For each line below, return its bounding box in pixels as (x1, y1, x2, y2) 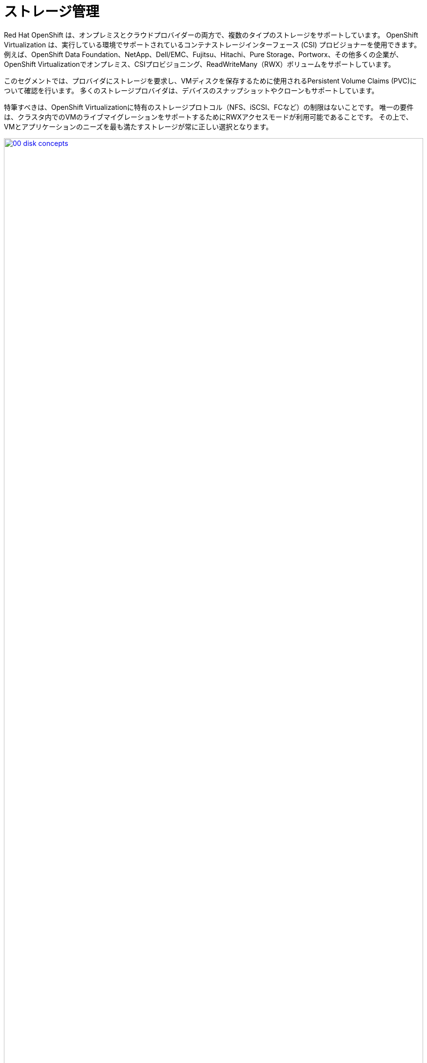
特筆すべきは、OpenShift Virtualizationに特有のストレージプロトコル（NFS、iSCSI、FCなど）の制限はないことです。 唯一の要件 (4, 102, 414, 111)
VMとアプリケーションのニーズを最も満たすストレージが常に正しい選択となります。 (4, 122, 273, 131)
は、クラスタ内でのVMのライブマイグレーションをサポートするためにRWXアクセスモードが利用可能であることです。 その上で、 (4, 112, 413, 121)
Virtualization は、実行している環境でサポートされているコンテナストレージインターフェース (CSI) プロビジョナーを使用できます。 (4, 40, 421, 49)
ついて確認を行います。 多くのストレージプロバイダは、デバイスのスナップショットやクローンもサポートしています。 (4, 86, 379, 95)
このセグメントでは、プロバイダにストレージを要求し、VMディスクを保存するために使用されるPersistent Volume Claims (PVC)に (4, 76, 417, 85)
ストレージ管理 (4, 3, 99, 20)
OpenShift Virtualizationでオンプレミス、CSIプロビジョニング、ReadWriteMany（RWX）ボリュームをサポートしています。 (4, 60, 395, 68)
